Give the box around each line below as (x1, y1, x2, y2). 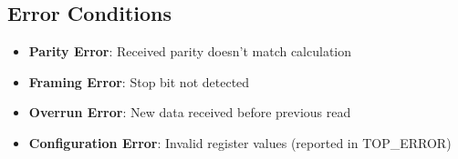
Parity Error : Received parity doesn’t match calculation (28, 42, 352, 61)
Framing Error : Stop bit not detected (28, 72, 250, 91)
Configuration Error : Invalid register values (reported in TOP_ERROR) (28, 133, 452, 152)
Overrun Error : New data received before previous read (28, 103, 351, 122)
